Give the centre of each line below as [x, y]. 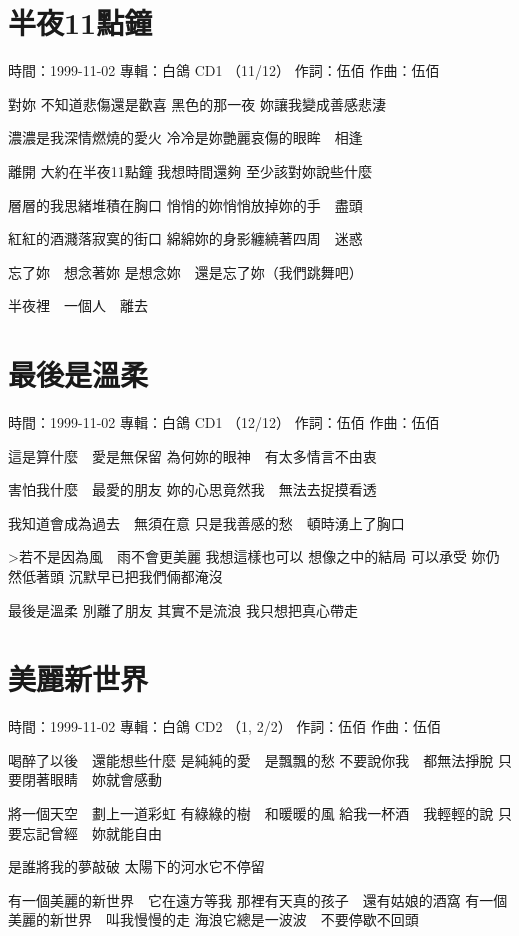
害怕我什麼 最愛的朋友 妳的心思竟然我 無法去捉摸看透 [192, 489]
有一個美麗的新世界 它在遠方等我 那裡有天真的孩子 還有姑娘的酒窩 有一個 [258, 899]
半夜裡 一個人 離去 [78, 305]
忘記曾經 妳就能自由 [91, 832]
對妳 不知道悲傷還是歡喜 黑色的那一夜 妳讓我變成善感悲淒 [197, 103]
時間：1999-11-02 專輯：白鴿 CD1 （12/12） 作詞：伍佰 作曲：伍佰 [224, 422]
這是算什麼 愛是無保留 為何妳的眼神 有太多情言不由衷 [192, 455]
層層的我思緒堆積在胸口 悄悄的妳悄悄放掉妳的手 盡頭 [185, 204]
